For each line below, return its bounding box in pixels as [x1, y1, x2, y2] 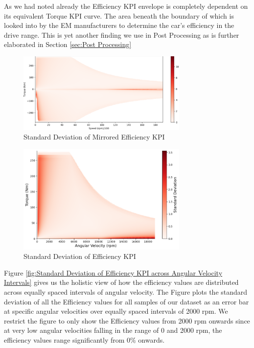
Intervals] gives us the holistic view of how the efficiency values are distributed [4, 277, 239, 287]
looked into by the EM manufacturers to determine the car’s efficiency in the [4, 20, 234, 30]
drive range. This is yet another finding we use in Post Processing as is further [4, 29, 239, 40]
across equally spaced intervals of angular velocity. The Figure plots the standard [4, 286, 248, 297]
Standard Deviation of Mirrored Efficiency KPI [23, 132, 165, 142]
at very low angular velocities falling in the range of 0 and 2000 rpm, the [4, 325, 222, 335]
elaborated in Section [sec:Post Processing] [4, 39, 132, 49]
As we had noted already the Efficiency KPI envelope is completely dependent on [4, 1, 248, 11]
